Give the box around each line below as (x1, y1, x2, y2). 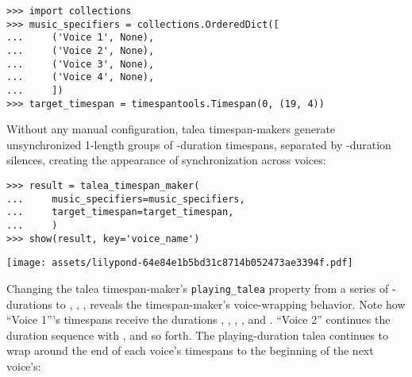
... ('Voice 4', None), (6, 71, 155, 83)
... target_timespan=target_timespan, (6, 206, 234, 218)
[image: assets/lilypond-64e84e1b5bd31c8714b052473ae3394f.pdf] (6, 257, 353, 269)
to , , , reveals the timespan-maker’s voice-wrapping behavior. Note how (56, 295, 406, 312)
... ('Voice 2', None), (6, 44, 155, 56)
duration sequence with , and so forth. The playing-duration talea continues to (6, 326, 389, 343)
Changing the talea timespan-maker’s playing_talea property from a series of (6, 279, 389, 296)
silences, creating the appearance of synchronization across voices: (6, 152, 326, 168)
